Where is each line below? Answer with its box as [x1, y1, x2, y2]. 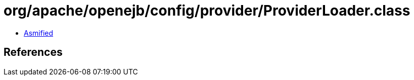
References [4, 46, 63, 59]
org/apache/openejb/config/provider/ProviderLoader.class [4, 2, 410, 19]
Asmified [24, 28, 54, 37]
